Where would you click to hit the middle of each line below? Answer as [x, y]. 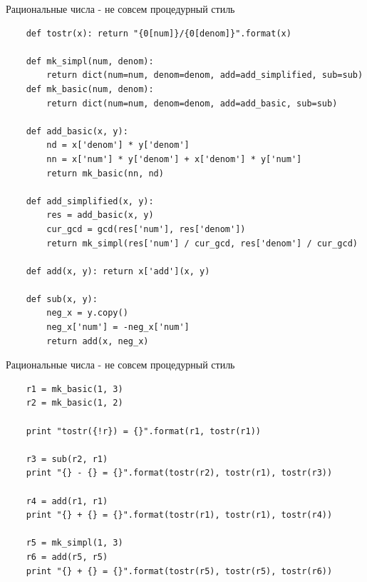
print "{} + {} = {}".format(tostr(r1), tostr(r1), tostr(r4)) [179, 515]
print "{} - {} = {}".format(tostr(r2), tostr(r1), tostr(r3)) [179, 473]
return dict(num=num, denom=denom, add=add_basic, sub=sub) [192, 103]
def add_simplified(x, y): [90, 201]
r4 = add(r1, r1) [67, 501]
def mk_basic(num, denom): [90, 89]
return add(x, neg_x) [98, 341]
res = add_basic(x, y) [100, 215]
